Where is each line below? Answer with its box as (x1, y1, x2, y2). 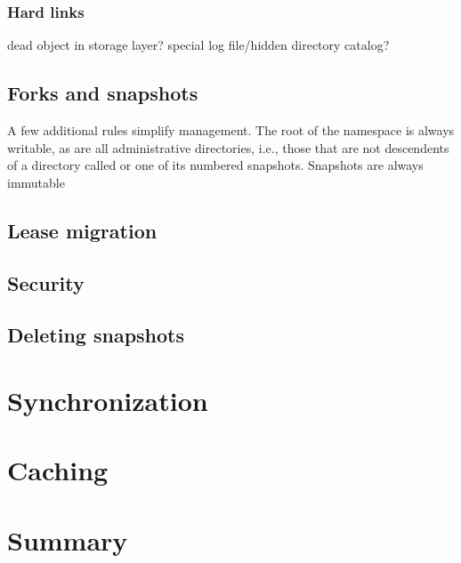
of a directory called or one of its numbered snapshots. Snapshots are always (7, 156, 424, 174)
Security (7, 269, 85, 296)
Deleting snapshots (7, 321, 185, 349)
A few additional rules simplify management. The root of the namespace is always (7, 121, 455, 140)
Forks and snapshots (7, 79, 198, 107)
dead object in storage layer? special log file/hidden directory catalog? (7, 36, 390, 54)
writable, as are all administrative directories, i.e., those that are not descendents (7, 138, 449, 157)
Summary (7, 521, 128, 558)
